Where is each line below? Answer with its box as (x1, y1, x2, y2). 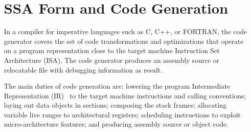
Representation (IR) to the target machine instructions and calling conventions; (4, 90, 246, 100)
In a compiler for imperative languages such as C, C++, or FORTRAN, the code (4, 26, 247, 37)
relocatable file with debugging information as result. (4, 64, 162, 75)
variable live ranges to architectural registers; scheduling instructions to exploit (4, 109, 241, 119)
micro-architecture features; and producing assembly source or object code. (4, 119, 228, 129)
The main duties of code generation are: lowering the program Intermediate (4, 81, 230, 91)
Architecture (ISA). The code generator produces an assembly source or (4, 55, 219, 65)
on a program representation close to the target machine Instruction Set (4, 45, 220, 56)
